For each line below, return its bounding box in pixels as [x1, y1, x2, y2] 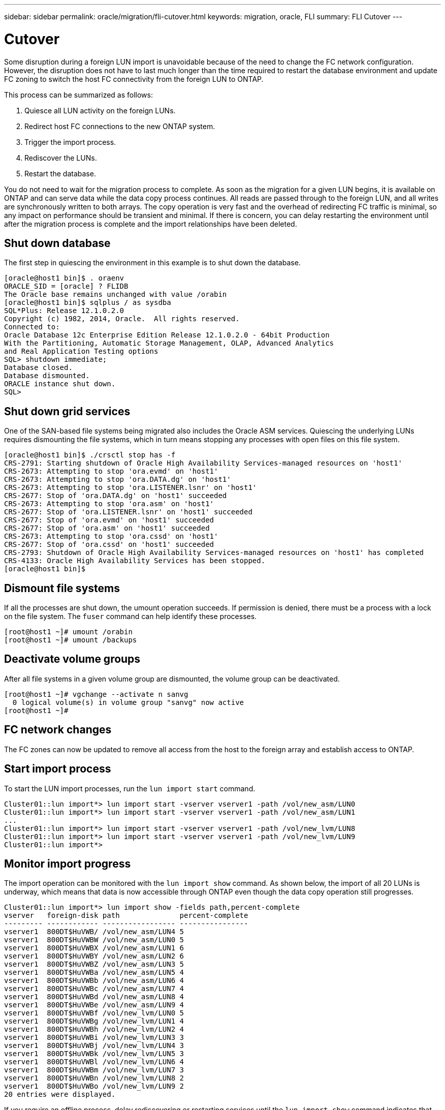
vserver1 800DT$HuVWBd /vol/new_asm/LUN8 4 [4, 993, 184, 1001]
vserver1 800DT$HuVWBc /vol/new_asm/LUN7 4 [4, 984, 184, 993]
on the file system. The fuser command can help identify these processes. [4, 612, 257, 621]
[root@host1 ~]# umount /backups [4, 636, 137, 644]
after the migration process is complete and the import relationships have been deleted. [4, 219, 297, 228]
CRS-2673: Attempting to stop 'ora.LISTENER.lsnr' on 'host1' [4, 483, 257, 492]
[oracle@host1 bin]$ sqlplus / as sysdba [4, 298, 171, 307]
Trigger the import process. [24, 137, 116, 146]
